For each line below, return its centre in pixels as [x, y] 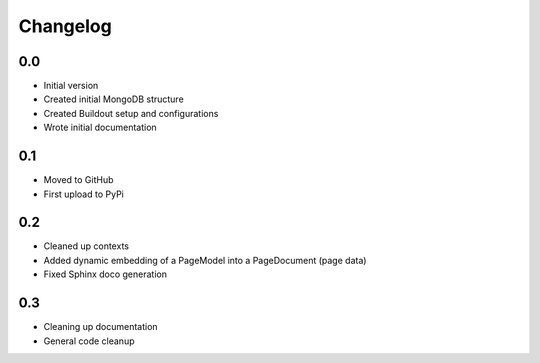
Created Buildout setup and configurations [131, 113]
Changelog [65, 26]
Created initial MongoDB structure [113, 99]
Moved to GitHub [78, 180]
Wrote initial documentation [100, 127]
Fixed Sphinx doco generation [105, 274]
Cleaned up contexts [86, 246]
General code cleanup [89, 341]
